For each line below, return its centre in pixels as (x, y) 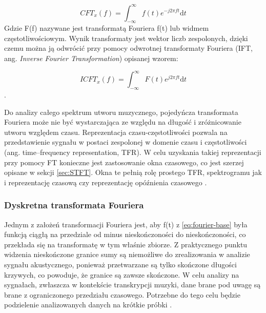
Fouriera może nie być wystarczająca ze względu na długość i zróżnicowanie (123, 122)
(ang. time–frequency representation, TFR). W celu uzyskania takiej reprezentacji (133, 152)
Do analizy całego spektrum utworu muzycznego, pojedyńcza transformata (121, 112)
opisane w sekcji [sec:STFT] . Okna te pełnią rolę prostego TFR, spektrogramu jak (133, 172)
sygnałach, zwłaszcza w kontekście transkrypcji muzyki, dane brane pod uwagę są (132, 285)
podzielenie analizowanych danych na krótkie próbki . (88, 305)
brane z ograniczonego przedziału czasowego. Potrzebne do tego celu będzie (122, 294)
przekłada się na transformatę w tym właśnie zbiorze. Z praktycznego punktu (126, 244)
